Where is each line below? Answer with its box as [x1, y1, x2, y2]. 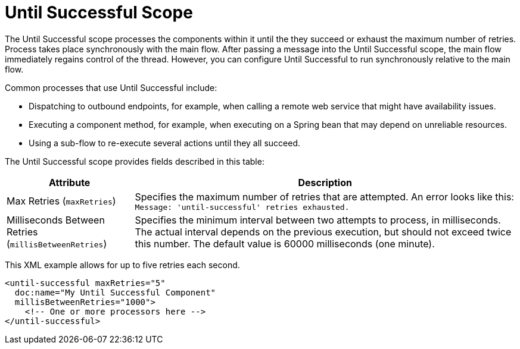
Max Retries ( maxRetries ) [7, 195, 116, 207]
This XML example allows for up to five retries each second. [5, 259, 240, 270]
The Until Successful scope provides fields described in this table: [5, 156, 264, 166]
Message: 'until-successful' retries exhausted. [135, 202, 350, 212]
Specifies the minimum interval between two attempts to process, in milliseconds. [135, 213, 501, 226]
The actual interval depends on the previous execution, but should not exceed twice [135, 225, 512, 238]
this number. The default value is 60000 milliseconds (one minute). [135, 237, 435, 250]
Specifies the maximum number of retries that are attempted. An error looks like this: [135, 190, 514, 203]
